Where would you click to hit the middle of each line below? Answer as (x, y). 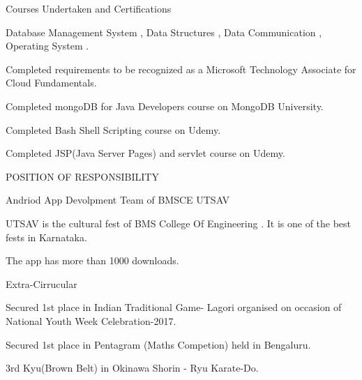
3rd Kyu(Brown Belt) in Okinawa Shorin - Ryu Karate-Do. (132, 368)
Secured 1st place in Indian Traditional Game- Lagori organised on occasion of (174, 307)
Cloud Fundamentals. (51, 83)
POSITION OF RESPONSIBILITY (82, 176)
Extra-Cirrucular (42, 283)
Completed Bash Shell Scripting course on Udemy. (113, 129)
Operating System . (47, 46)
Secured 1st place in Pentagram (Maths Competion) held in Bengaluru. (158, 344)
